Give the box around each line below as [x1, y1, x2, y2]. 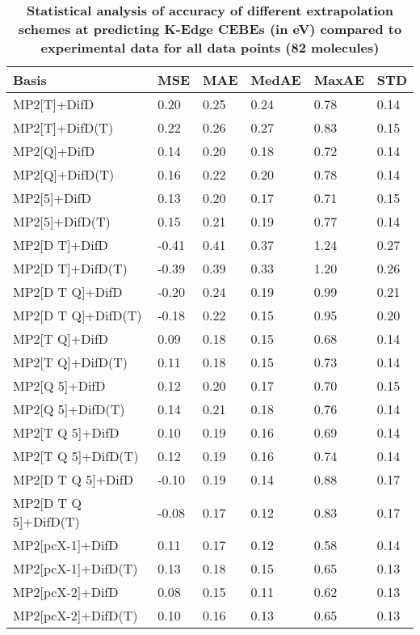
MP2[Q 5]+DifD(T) [13, 400, 125, 418]
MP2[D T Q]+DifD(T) [13, 306, 142, 324]
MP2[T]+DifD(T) [13, 118, 114, 137]
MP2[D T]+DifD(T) [13, 259, 128, 277]
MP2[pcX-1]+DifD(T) [13, 559, 138, 578]
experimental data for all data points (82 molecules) [40, 38, 380, 57]
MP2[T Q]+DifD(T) [13, 353, 128, 371]
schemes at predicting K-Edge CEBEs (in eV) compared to [18, 19, 402, 38]
